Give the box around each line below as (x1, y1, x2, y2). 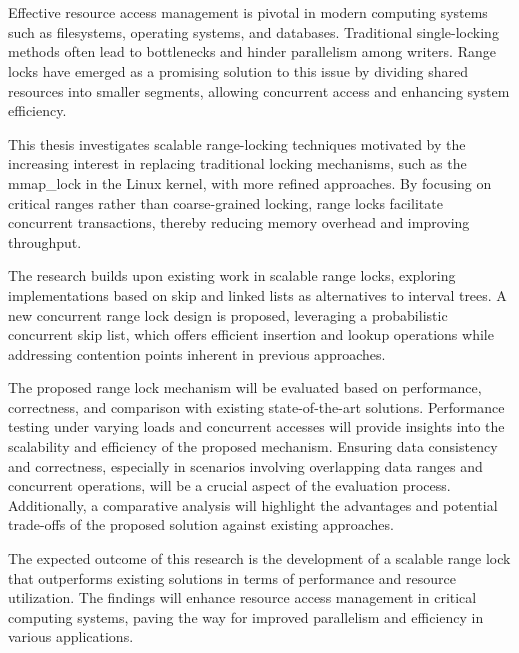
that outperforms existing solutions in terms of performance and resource (8, 567, 456, 588)
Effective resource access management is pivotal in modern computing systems (8, 2, 488, 23)
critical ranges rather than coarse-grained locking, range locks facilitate (8, 192, 443, 213)
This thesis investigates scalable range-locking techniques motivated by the (8, 133, 466, 154)
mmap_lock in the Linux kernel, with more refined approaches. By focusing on (8, 172, 492, 193)
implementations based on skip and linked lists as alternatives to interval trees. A (8, 284, 507, 305)
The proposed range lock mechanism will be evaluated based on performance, (8, 377, 482, 398)
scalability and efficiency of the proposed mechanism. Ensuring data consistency (8, 436, 498, 457)
